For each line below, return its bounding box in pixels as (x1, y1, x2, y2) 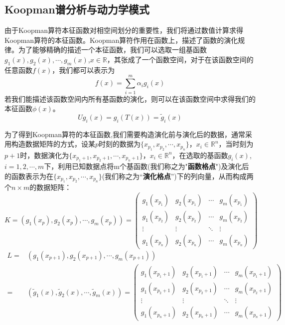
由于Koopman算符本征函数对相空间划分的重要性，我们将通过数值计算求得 (4, 25, 244, 35)
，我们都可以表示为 (52, 64, 115, 75)
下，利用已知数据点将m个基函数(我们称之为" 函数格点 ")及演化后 (44, 161, 249, 171)
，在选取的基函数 (172, 150, 228, 160)
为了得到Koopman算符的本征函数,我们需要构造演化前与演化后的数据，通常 (4, 129, 246, 139)
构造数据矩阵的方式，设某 (11, 139, 95, 149)
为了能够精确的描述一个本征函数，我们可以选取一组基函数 (18, 44, 207, 55)
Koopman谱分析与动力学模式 (4, 1, 149, 17)
